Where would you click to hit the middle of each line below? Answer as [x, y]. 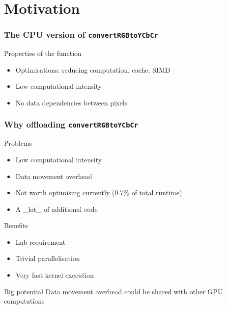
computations [24, 301]
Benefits [16, 225]
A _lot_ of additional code [57, 209]
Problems [18, 143]
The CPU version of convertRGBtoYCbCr [81, 35]
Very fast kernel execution [55, 275]
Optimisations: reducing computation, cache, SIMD [93, 69]
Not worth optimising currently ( [65, 193]
